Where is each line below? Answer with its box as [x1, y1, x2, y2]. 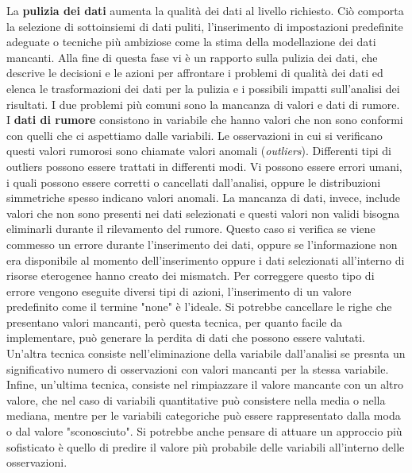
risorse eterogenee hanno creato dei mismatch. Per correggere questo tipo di [6, 267, 375, 284]
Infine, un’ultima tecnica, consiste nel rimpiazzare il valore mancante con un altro [6, 376, 404, 393]
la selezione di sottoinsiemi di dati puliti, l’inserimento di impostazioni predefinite [6, 17, 403, 34]
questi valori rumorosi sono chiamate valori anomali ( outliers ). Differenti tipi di [6, 142, 391, 159]
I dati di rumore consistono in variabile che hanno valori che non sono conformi [6, 111, 403, 128]
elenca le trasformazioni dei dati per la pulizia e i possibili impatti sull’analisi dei [6, 79, 400, 96]
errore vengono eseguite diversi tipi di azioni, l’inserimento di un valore [6, 282, 352, 299]
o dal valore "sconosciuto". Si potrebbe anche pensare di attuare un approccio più [6, 423, 402, 440]
